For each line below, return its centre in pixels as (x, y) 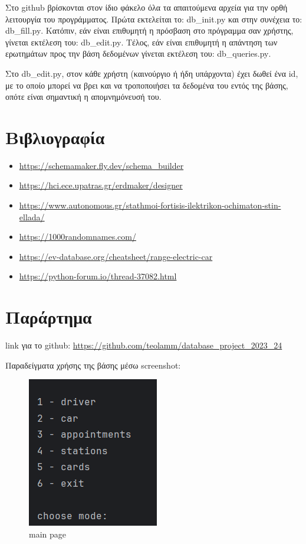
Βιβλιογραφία (55, 137)
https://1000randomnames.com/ (78, 237)
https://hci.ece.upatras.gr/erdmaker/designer (101, 185)
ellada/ (32, 216)
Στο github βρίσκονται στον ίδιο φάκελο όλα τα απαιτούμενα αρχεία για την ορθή (147, 7)
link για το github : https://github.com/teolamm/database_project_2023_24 (144, 345)
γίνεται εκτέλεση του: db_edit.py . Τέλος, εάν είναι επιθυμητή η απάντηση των (142, 42)
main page (47, 534)
